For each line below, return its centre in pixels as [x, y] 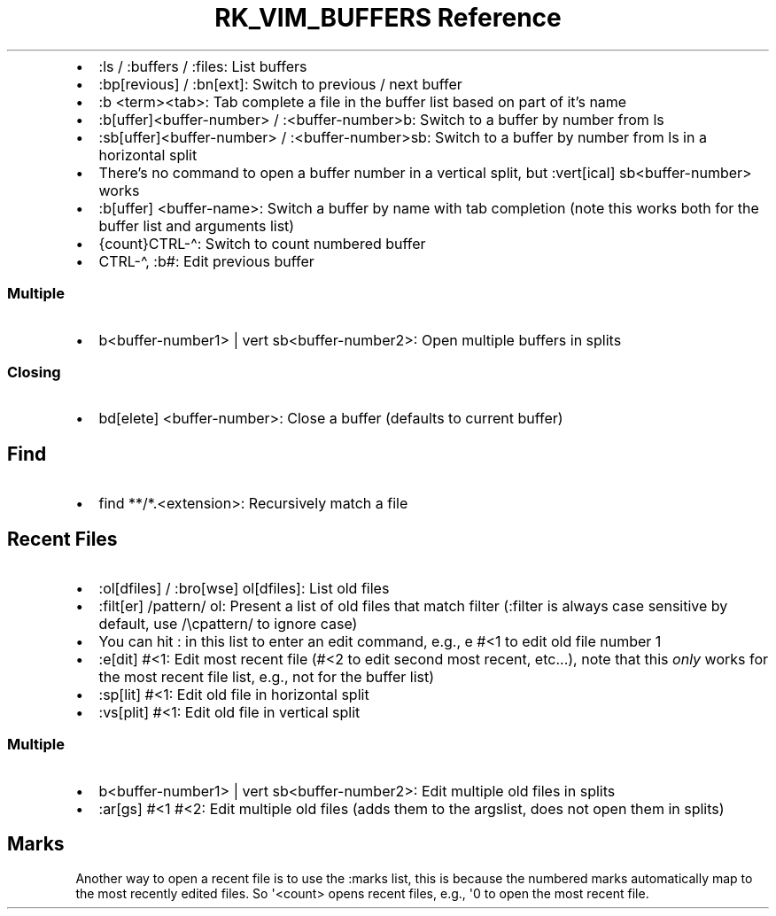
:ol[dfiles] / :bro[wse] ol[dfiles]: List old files [244, 588]
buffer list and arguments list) [197, 225]
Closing [34, 372]
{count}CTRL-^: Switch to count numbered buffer [262, 243]
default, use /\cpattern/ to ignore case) [228, 623]
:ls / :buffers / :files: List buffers [203, 66]
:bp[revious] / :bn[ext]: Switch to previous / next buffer [280, 84]
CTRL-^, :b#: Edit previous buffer [206, 261]
